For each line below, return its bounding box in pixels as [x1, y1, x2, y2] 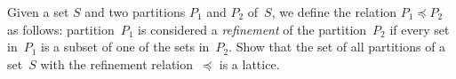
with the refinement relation [40, 54, 194, 73]
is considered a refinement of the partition [138, 20, 367, 38]
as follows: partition [7, 20, 115, 38]
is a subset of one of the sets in [41, 37, 210, 56]
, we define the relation [271, 3, 397, 20]
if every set [389, 20, 450, 38]
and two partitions [84, 3, 186, 20]
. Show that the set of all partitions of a [228, 37, 446, 56]
